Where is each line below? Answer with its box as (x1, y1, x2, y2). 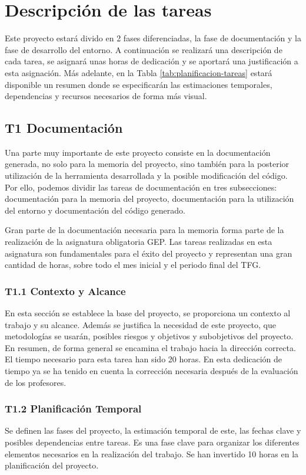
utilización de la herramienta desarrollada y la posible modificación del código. (5, 169, 288, 182)
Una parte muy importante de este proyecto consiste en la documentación (5, 146, 271, 158)
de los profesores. (5, 376, 66, 388)
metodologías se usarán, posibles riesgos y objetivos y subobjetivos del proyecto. (5, 330, 294, 342)
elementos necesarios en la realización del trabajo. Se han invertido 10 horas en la (5, 447, 299, 460)
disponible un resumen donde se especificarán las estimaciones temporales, (5, 78, 272, 90)
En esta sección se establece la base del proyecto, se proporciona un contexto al (5, 307, 291, 319)
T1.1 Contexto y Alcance (5, 283, 126, 298)
